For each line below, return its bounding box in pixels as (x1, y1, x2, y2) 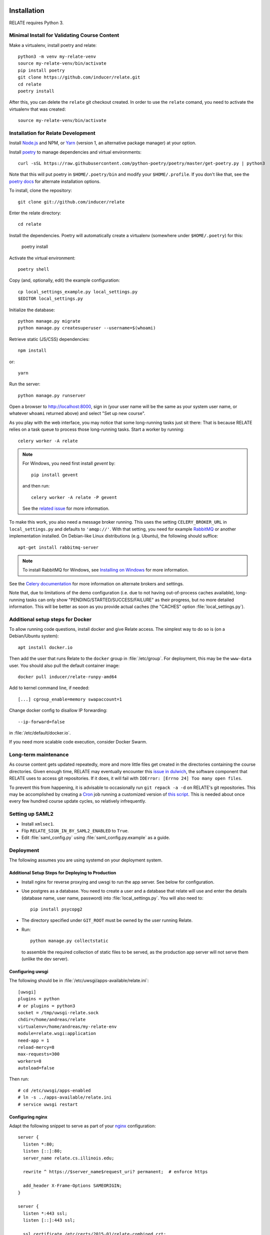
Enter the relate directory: (9, 210, 61, 216)
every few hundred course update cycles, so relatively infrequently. (9, 798, 147, 804)
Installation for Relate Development (9, 129, 96, 136)
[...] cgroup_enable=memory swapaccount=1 (18, 697, 122, 702)
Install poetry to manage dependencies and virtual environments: (9, 149, 142, 155)
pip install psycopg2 (30, 906, 82, 912)
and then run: (22, 483, 50, 489)
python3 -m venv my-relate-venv (18, 54, 96, 59)
